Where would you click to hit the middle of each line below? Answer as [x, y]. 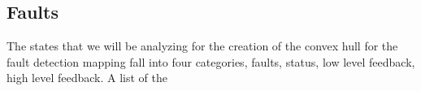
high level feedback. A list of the [87, 78]
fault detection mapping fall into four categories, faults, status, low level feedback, [211, 61]
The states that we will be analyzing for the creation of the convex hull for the [202, 46]
